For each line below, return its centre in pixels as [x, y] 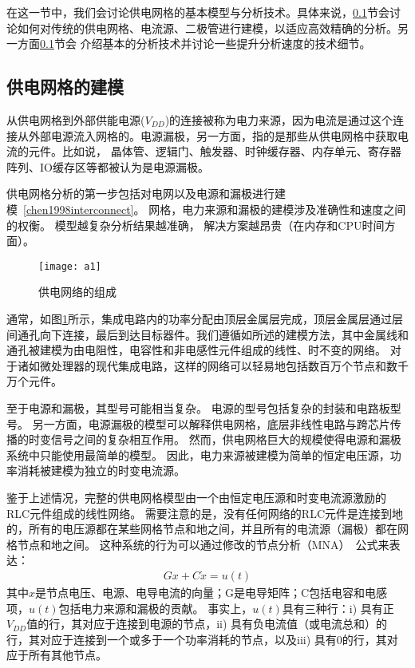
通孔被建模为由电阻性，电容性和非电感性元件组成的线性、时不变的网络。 [196, 350]
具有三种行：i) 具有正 [338, 608]
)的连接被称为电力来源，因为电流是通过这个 [279, 119]
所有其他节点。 [67, 655]
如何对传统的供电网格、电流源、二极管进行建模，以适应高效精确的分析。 [207, 28]
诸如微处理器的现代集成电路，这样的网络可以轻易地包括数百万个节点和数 [207, 365]
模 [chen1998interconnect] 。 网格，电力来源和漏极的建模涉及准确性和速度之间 [206, 209]
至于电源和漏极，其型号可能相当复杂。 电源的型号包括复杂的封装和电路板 [198, 407]
